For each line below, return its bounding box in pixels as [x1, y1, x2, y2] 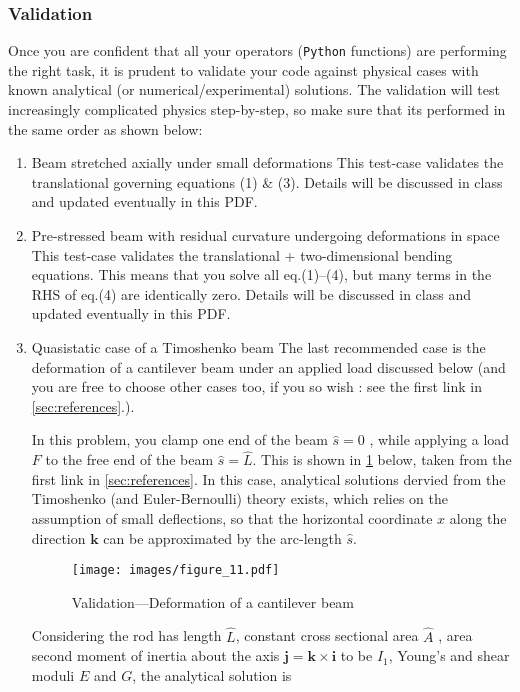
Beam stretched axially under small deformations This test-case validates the [31, 152, 504, 173]
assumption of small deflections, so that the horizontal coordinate [31, 507, 433, 528]
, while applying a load [369, 429, 510, 450]
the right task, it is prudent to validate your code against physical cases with [8, 59, 479, 80]
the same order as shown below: [8, 118, 203, 139]
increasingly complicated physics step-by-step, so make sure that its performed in [8, 99, 506, 120]
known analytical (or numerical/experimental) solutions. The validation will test [8, 79, 500, 100]
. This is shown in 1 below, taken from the [252, 449, 512, 470]
